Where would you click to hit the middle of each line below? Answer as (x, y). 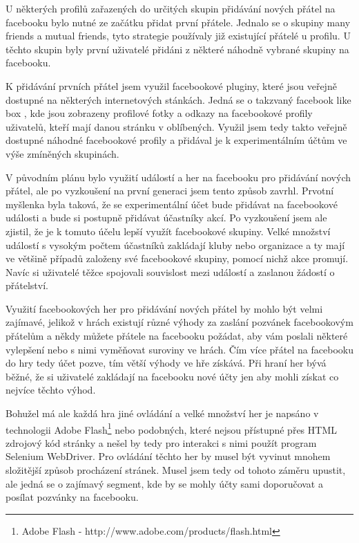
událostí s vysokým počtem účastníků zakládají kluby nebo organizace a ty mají (175, 245)
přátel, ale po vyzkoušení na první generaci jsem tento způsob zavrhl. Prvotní (170, 191)
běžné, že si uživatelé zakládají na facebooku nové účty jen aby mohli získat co (172, 376)
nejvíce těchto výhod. (51, 390)
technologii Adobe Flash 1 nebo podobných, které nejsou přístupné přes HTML (171, 428)
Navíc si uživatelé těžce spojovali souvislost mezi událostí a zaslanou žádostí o (170, 271)
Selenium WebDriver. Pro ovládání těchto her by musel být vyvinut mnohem (168, 456)
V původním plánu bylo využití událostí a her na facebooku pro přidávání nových (178, 177)
